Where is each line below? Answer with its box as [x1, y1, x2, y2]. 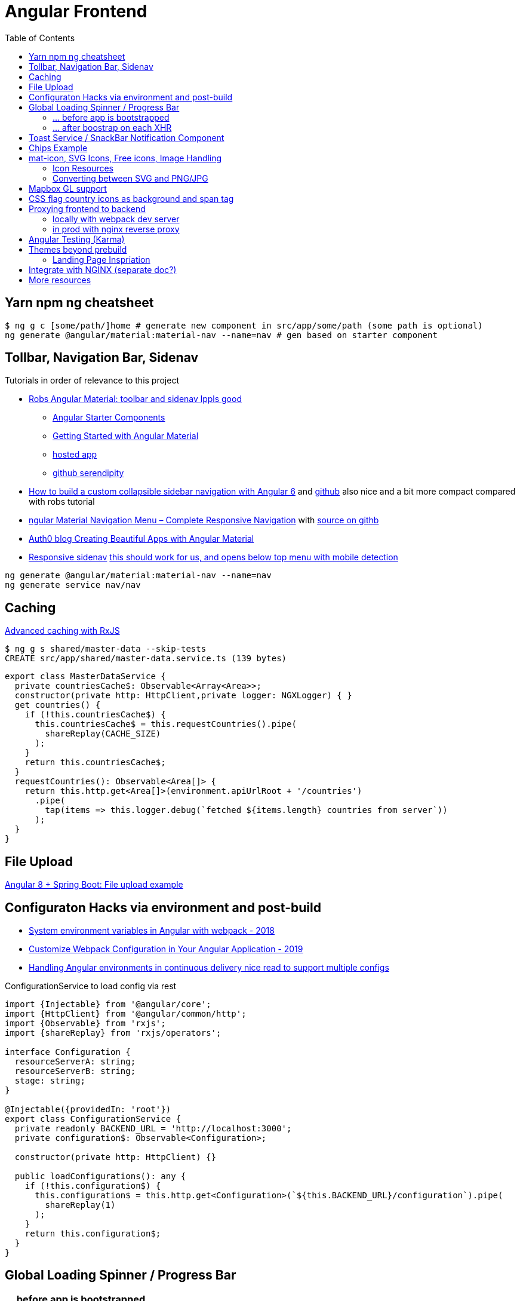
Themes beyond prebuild [29, 244, 127, 254]
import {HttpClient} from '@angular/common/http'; [5, 1008, 247, 1018]
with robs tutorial [29, 496, 95, 507]
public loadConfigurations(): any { [14, 1171, 186, 1181]
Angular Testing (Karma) [29, 234, 125, 244]
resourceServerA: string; [14, 1056, 136, 1066]
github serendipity [53, 468, 124, 478]
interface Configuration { [5, 1047, 131, 1057]
